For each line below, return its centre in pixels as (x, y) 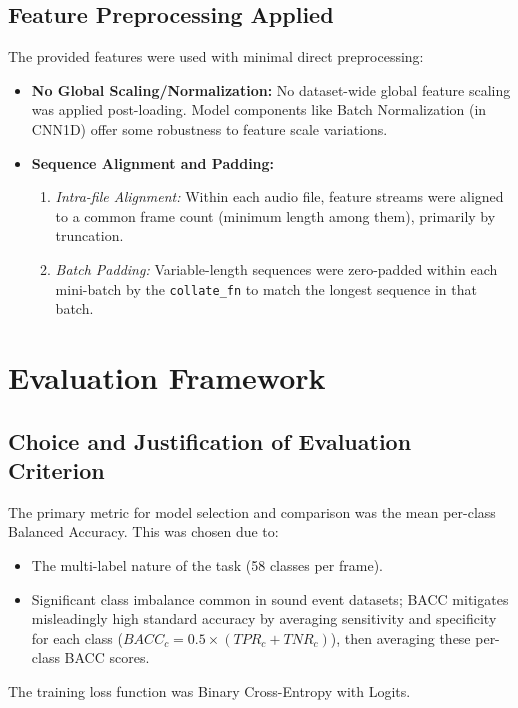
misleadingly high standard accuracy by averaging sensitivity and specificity (264, 618)
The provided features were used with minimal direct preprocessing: (216, 56)
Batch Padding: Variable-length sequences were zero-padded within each (276, 268)
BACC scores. (107, 657)
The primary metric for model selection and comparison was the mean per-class (252, 511)
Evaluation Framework (167, 376)
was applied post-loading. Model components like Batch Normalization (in (259, 109)
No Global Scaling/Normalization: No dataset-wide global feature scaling (271, 89)
